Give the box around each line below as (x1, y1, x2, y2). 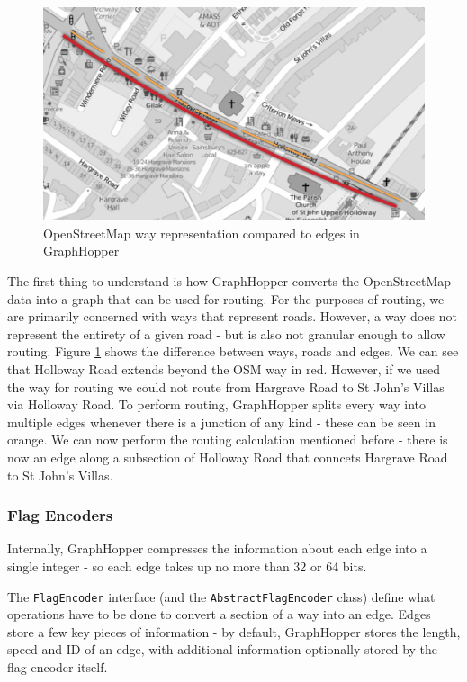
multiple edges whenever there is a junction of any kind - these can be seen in (7, 412, 436, 431)
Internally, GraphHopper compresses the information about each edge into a (7, 539, 427, 558)
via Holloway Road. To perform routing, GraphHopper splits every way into (7, 395, 427, 414)
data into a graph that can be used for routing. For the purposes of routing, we (7, 289, 445, 308)
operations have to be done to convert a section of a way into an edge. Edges (7, 605, 431, 624)
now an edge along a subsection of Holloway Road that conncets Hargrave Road (7, 447, 448, 466)
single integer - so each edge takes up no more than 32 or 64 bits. (7, 556, 367, 575)
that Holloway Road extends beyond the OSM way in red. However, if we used (7, 360, 441, 378)
